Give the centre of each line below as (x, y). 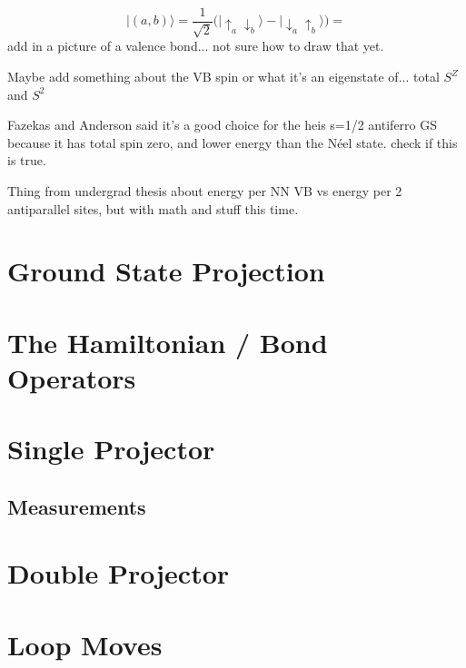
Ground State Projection (166, 271)
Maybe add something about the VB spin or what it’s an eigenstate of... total (223, 77)
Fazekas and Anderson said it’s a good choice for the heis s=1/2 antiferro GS (223, 125)
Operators (72, 377)
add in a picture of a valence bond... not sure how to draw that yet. (196, 46)
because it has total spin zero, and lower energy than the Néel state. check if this (233, 142)
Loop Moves (85, 644)
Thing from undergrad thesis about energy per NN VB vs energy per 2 (205, 191)
